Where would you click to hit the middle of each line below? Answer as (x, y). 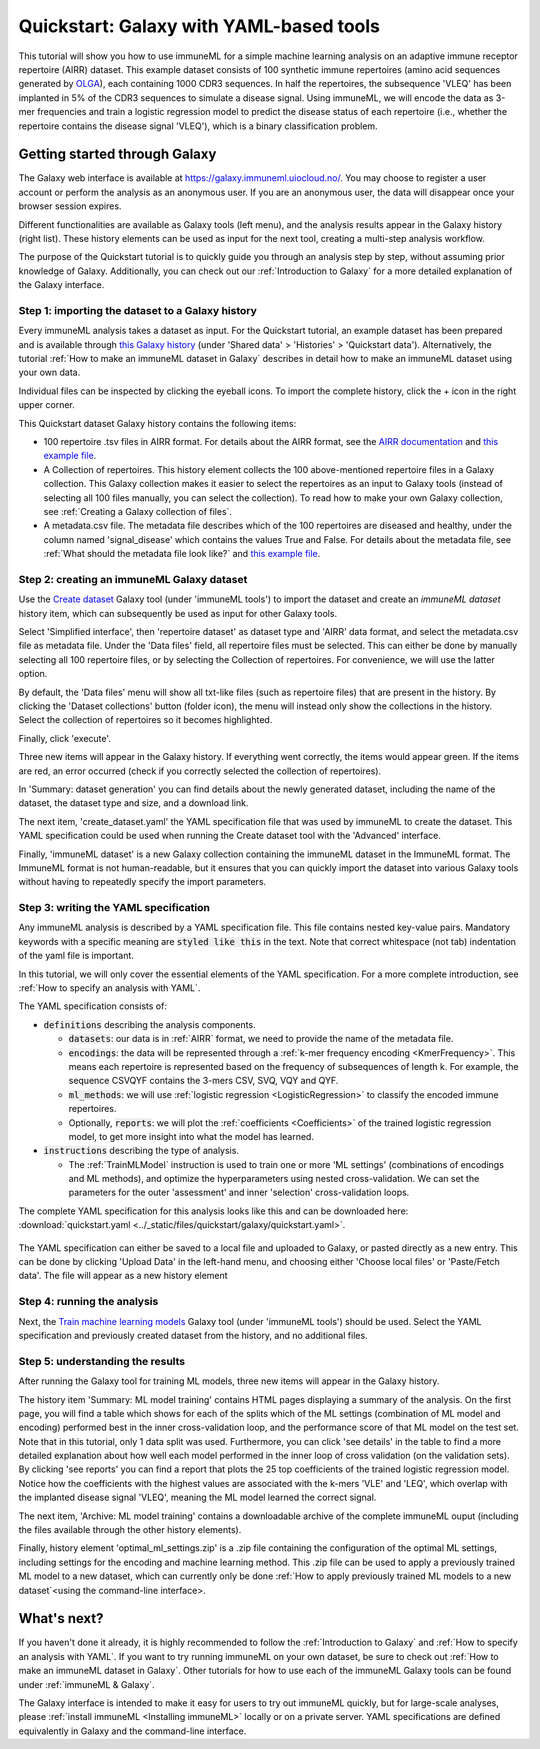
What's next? (61, 1618)
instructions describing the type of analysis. (141, 1151)
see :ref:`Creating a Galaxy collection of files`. (138, 511)
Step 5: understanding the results (102, 1361)
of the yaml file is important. (76, 956)
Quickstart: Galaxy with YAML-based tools (199, 26)
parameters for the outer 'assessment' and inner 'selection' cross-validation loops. (239, 1192)
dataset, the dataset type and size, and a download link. (133, 803)
